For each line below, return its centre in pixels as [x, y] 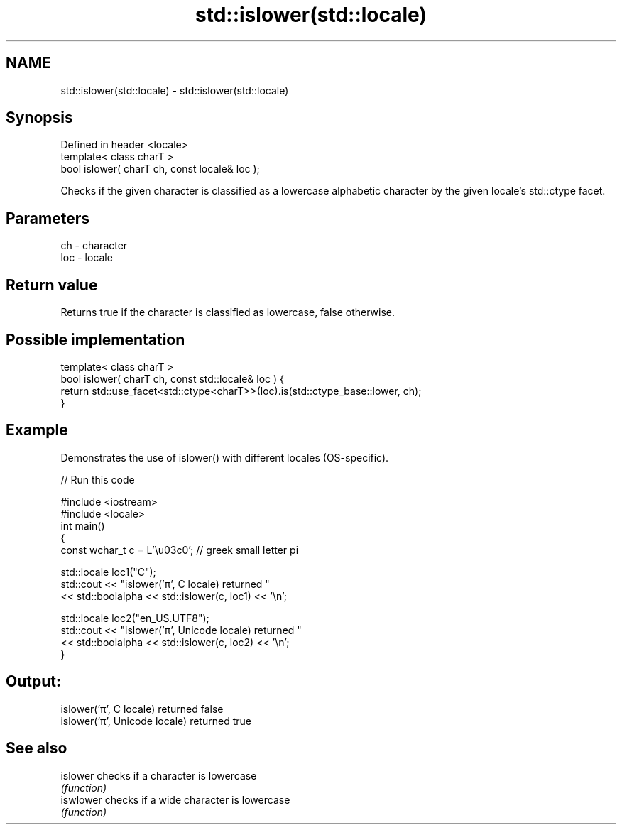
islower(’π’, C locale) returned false [142, 709]
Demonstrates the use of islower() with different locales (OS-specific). [225, 457]
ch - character [94, 246]
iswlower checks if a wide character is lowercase [175, 799]
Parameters [48, 218]
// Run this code [98, 479]
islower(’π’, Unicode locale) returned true [156, 721]
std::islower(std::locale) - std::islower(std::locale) [175, 90]
